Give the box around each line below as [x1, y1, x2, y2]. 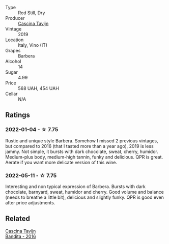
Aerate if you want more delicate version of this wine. [5, 159, 117, 165]
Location [5, 37, 24, 43]
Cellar [5, 91, 18, 97]
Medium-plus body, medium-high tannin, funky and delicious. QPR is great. [5, 154, 163, 160]
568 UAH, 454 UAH [18, 85, 60, 91]
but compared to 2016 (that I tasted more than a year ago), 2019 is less [5, 143, 154, 149]
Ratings [5, 111, 31, 119]
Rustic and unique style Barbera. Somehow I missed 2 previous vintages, [5, 137, 158, 144]
